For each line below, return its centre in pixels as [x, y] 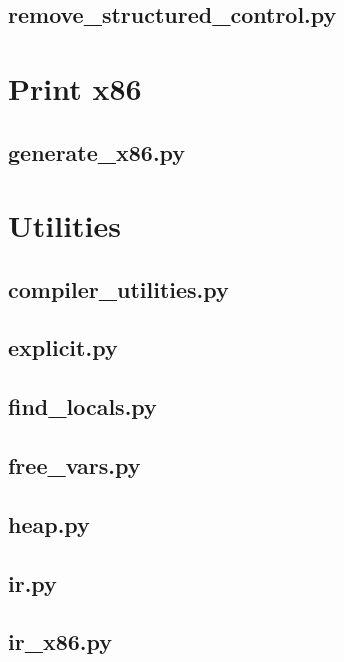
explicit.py [63, 347]
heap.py [49, 523]
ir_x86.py [60, 641]
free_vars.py [74, 465]
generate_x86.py [97, 151]
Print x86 [75, 87]
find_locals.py [82, 406]
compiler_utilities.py [118, 288]
